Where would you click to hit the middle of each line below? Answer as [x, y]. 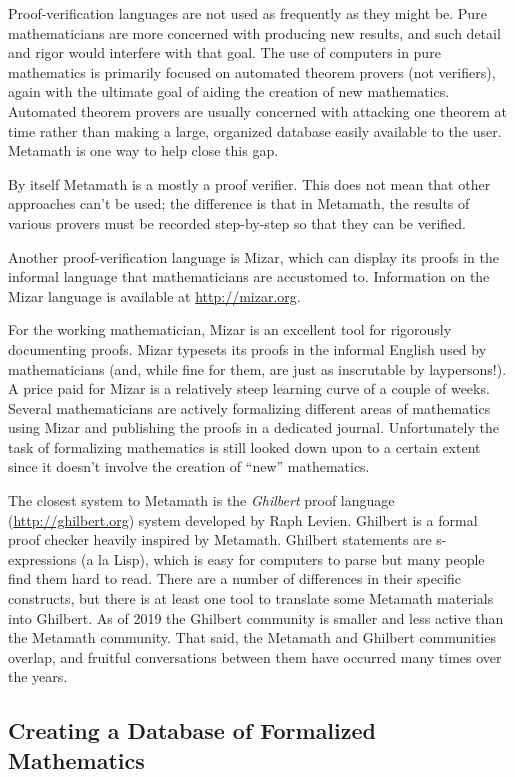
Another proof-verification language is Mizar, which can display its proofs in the [253, 256]
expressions [42, 558]
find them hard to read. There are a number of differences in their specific [235, 578]
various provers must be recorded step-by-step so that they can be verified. [237, 222]
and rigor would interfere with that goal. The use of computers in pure [224, 52]
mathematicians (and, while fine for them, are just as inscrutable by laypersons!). [257, 368]
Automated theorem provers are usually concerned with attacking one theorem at [257, 110]
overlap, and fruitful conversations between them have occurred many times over [255, 656]
